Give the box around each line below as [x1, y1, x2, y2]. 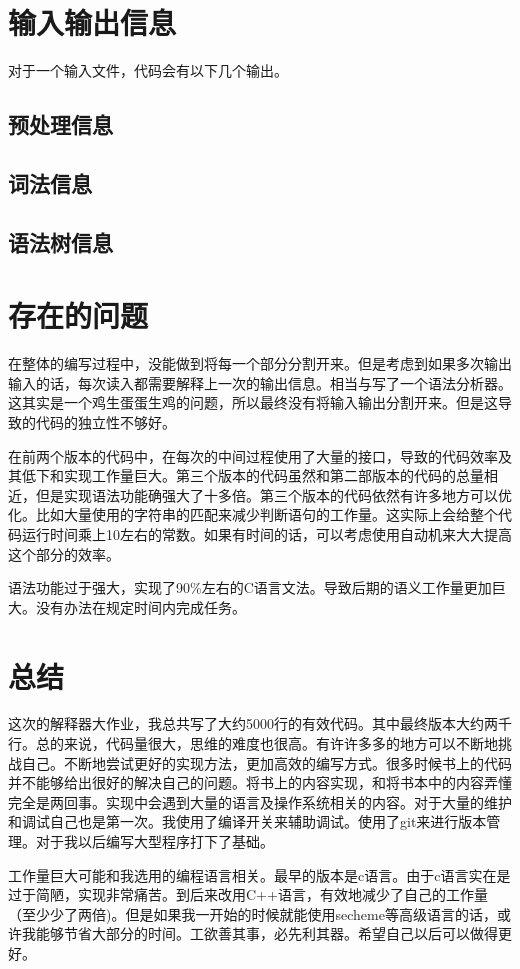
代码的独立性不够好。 [35, 411, 176, 432]
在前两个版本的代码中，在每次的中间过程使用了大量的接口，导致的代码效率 [8, 445, 498, 466]
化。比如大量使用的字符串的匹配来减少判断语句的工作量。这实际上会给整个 [8, 504, 498, 525]
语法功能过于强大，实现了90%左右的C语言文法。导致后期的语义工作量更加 [8, 577, 492, 598]
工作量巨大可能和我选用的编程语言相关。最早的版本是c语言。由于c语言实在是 [8, 864, 511, 885]
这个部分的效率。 [8, 543, 120, 564]
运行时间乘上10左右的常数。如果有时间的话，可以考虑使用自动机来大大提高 [21, 523, 512, 544]
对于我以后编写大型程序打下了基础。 [35, 831, 274, 851]
